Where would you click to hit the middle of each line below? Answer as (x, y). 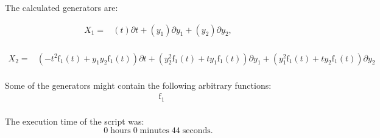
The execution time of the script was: (75, 121)
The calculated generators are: (62, 7)
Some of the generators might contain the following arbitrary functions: (138, 85)
